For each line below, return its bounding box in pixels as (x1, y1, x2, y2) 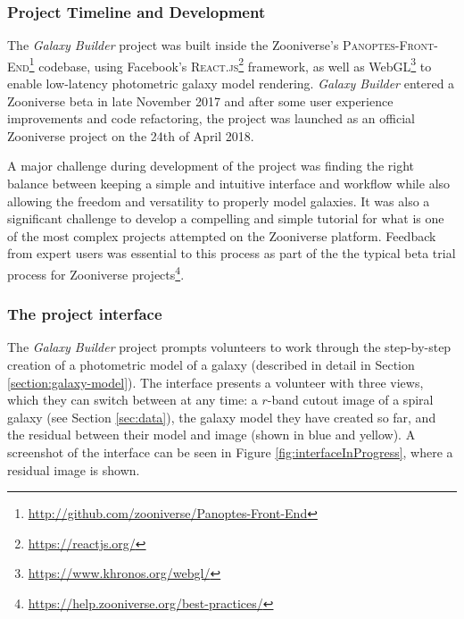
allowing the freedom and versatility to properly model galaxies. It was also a (7, 191, 430, 210)
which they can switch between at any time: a (7, 390, 258, 409)
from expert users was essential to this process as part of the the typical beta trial (7, 244, 456, 263)
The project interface (7, 303, 162, 325)
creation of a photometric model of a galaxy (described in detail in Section (7, 356, 415, 374)
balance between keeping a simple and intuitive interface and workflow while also (7, 174, 451, 193)
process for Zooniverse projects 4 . (7, 263, 185, 283)
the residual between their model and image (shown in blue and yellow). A (7, 425, 416, 444)
